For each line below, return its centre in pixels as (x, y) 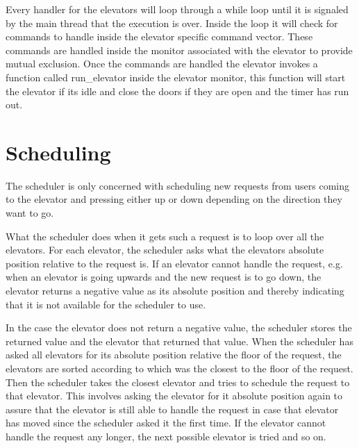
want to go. (30, 213)
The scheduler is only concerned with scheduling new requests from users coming (177, 185)
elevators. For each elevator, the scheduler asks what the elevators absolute (165, 250)
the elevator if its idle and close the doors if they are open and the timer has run (177, 91)
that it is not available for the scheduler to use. (106, 304)
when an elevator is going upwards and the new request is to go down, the (164, 277)
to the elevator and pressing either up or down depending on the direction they (174, 199)
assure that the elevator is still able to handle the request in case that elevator (172, 409)
